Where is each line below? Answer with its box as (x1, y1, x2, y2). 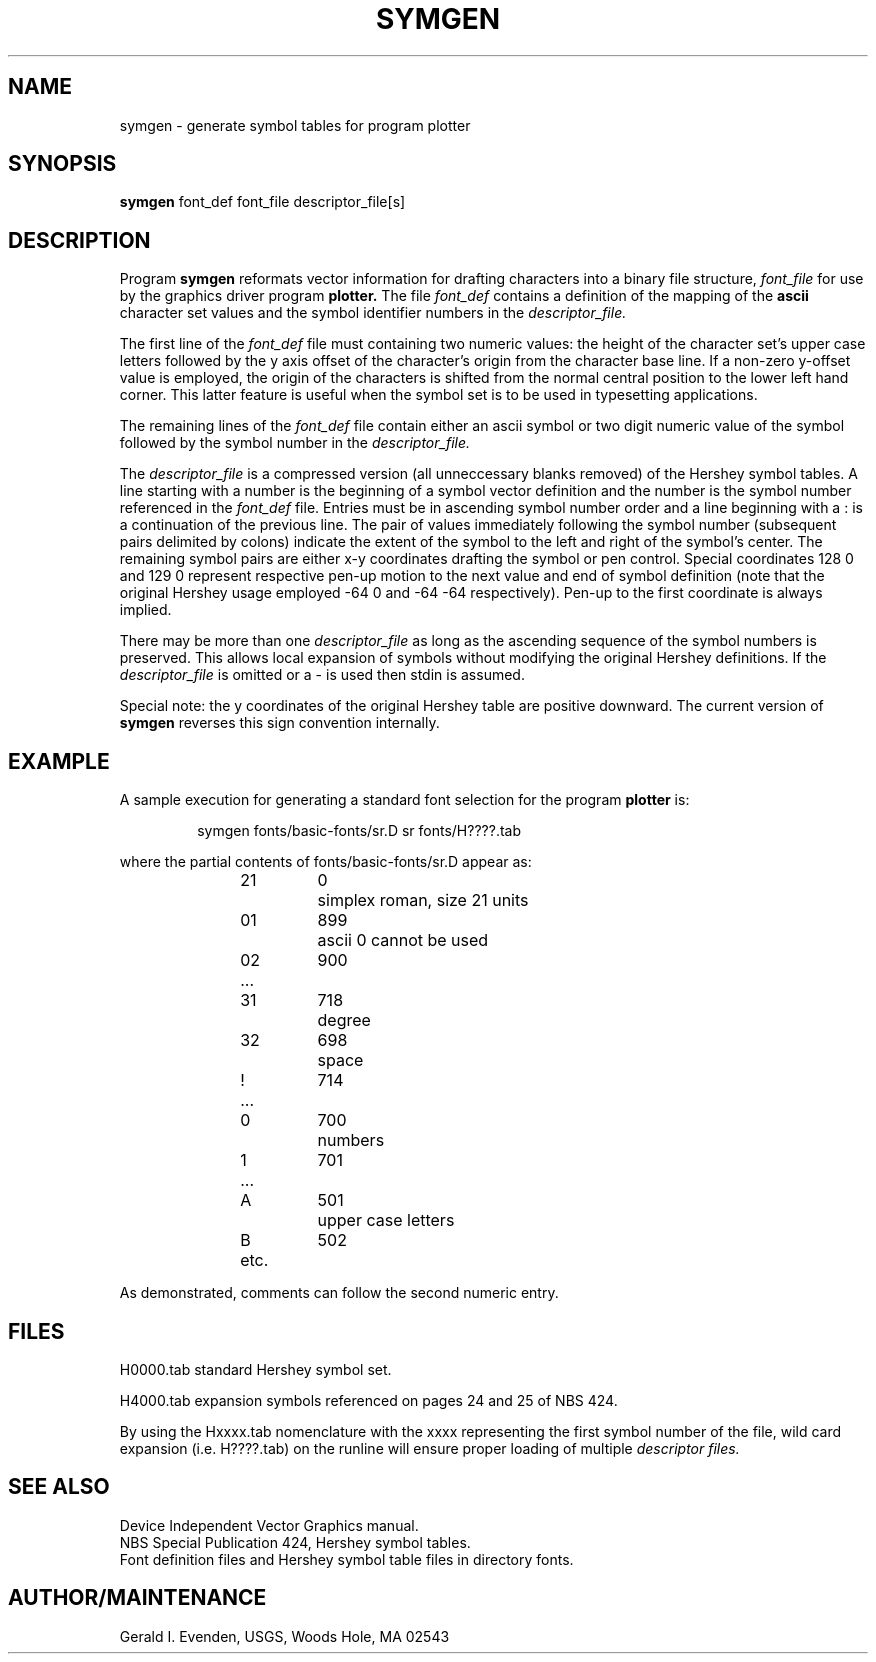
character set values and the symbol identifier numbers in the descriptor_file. (119, 304, 627, 322)
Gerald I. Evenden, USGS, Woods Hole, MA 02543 (119, 1627, 450, 1645)
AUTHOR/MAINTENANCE (8, 1585, 267, 1611)
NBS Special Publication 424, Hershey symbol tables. (119, 1533, 471, 1551)
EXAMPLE (8, 748, 110, 774)
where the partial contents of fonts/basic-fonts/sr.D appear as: (119, 853, 532, 871)
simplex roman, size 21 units (317, 890, 529, 911)
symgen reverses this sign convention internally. (119, 714, 440, 732)
